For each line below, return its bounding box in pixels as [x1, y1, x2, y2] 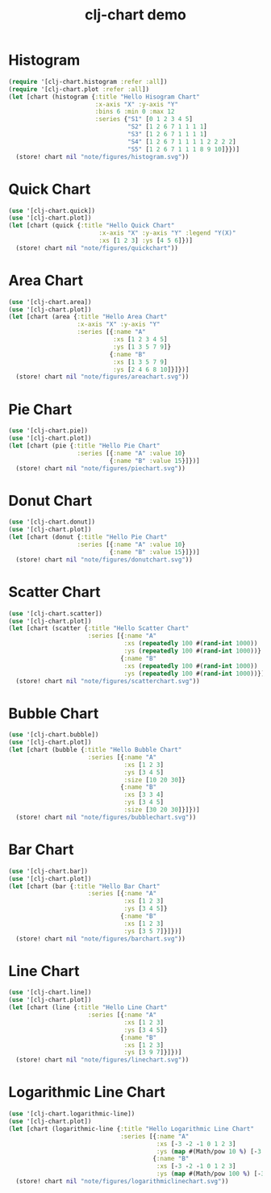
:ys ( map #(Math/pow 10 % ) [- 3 [156, 1147, 262, 1155]
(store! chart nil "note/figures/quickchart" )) [15, 244, 179, 252]
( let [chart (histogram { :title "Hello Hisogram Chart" [8, 93, 200, 101]
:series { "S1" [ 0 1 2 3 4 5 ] [94, 115, 194, 123]
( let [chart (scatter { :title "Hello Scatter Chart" [8, 624, 190, 632]
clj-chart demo [84, 6, 187, 24]
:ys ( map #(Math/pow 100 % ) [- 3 [156, 1170, 265, 1178]
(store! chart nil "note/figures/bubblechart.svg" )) [15, 813, 197, 821]
